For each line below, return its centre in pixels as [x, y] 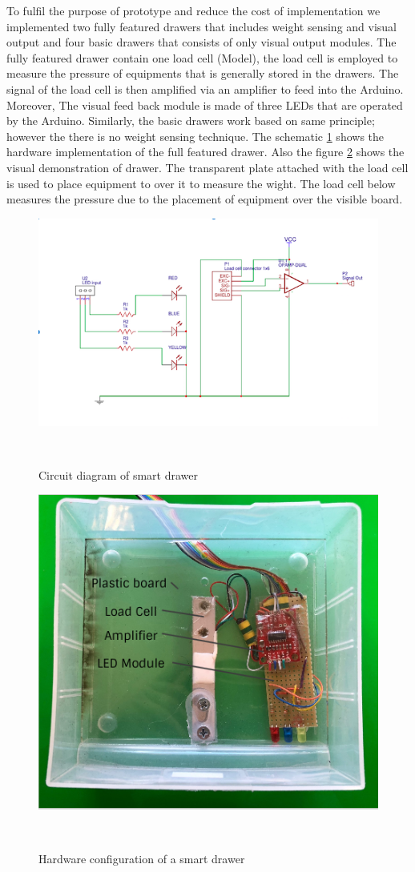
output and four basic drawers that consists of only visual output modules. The [201, 42]
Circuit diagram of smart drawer [118, 474]
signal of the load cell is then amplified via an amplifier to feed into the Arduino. [205, 88]
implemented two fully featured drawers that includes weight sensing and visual [202, 26]
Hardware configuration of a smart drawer [142, 858]
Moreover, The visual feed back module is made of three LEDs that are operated [205, 104]
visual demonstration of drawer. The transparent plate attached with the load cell [207, 167]
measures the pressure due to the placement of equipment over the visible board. [205, 199]
